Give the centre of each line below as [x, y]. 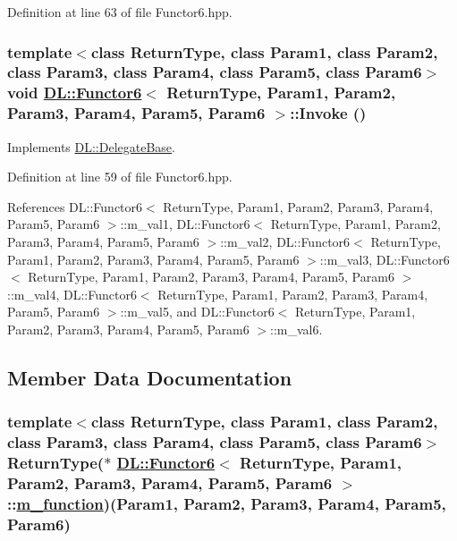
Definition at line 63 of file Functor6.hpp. [120, 12]
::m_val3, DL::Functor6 [385, 259]
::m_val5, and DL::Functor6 [197, 312]
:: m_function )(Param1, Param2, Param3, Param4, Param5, [227, 503]
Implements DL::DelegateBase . [91, 146]
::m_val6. [296, 329]
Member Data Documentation [150, 377]
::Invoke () [328, 113]
